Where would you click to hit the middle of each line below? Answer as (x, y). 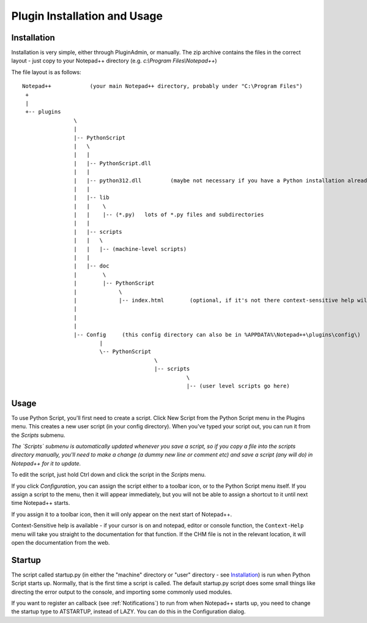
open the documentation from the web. (61, 542)
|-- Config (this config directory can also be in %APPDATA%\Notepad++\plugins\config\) (217, 334)
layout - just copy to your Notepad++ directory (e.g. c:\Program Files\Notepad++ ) (114, 61)
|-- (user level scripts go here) (238, 386)
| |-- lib (91, 198)
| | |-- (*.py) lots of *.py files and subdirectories (169, 215)
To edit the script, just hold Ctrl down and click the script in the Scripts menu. (109, 475)
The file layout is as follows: (46, 72)
